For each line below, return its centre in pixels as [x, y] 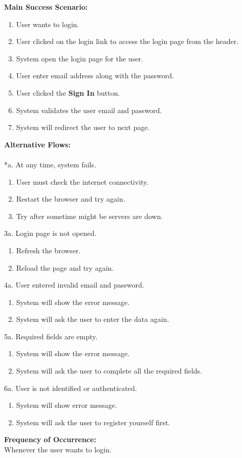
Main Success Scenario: [46, 7]
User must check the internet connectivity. [82, 181]
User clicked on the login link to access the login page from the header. [127, 41]
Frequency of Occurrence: [50, 439]
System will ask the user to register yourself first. [93, 422]
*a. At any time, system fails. [50, 164]
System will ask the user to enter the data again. [93, 319]
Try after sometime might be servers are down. [90, 216]
